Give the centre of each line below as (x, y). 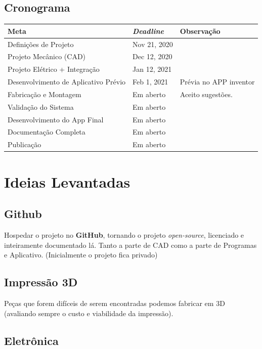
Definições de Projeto (41, 44)
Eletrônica (31, 340)
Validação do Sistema (41, 106)
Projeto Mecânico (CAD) (47, 56)
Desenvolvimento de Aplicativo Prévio (67, 82)
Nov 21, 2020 (153, 44)
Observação (200, 31)
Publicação (25, 144)
